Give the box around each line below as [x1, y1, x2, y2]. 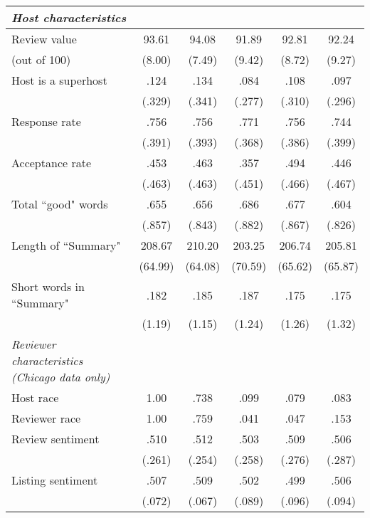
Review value [11, 31, 77, 47]
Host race [11, 389, 59, 406]
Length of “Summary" [11, 237, 121, 253]
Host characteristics [11, 9, 127, 26]
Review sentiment [11, 430, 100, 447]
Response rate [11, 113, 81, 129]
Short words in [11, 278, 85, 295]
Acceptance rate [11, 154, 92, 171]
